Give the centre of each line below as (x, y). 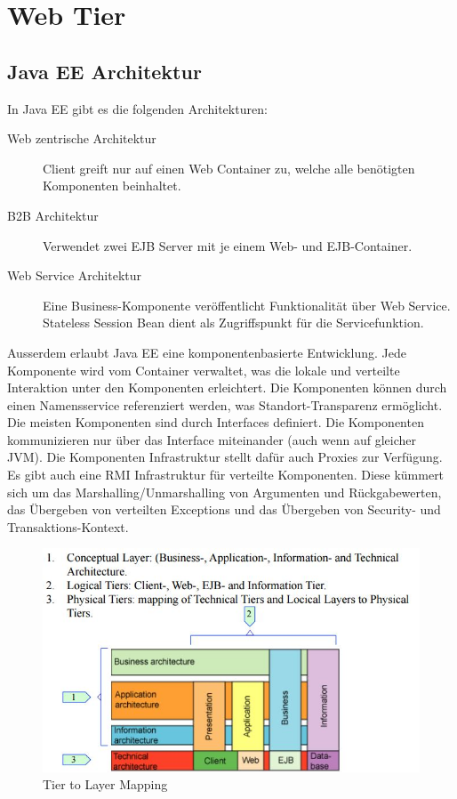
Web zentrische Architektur (82, 138)
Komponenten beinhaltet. (112, 186)
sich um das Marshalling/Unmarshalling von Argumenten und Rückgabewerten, (224, 492)
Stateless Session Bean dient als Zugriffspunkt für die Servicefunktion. (233, 323)
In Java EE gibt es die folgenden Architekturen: (137, 108)
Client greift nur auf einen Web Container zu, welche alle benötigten (229, 168)
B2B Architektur (53, 215)
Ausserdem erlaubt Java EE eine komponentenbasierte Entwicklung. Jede (207, 352)
